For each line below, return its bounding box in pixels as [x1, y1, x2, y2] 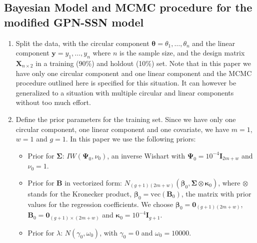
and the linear [192, 37, 235, 48]
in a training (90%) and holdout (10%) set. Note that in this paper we [35, 57, 251, 68]
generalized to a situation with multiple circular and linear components [15, 87, 234, 97]
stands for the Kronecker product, [27, 188, 132, 198]
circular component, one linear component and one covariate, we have [15, 123, 229, 134]
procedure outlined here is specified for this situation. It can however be [15, 77, 236, 88]
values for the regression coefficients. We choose [27, 198, 173, 209]
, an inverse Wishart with [107, 150, 185, 160]
